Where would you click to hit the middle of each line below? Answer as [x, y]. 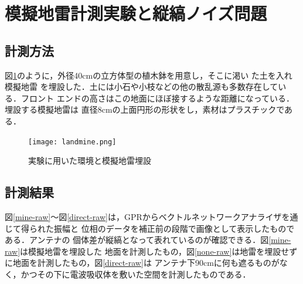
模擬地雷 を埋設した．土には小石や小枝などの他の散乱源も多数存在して [142, 87]
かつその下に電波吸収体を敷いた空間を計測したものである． [136, 274]
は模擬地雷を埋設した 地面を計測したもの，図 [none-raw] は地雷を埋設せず [159, 251]
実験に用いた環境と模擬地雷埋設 [90, 160]
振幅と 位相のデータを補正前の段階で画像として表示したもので [174, 228]
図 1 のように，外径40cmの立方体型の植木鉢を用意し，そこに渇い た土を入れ [149, 75]
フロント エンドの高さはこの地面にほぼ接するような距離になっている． [157, 98]
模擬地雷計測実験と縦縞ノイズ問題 [136, 13]
